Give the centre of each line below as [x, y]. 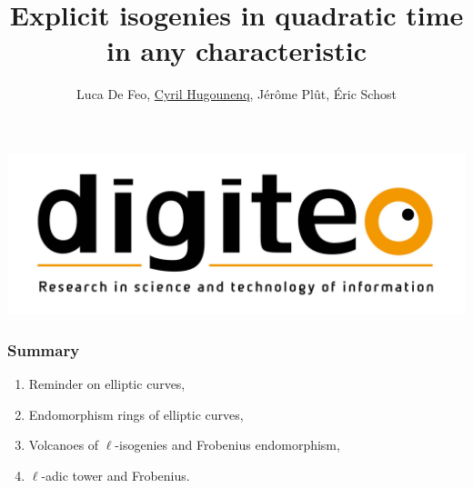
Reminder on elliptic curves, [107, 383]
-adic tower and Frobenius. [116, 475]
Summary [44, 349]
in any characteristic [236, 50]
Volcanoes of [64, 445]
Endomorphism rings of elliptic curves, [136, 414]
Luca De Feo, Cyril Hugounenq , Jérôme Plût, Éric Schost [236, 94]
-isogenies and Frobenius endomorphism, [227, 445]
